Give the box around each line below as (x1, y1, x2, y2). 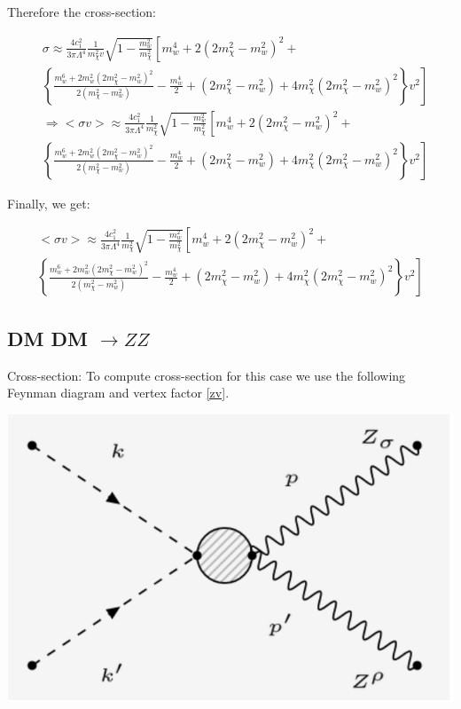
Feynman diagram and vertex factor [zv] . (7, 383, 230, 402)
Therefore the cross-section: (7, 3, 156, 20)
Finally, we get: (7, 193, 90, 212)
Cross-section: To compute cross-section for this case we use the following (7, 366, 406, 384)
